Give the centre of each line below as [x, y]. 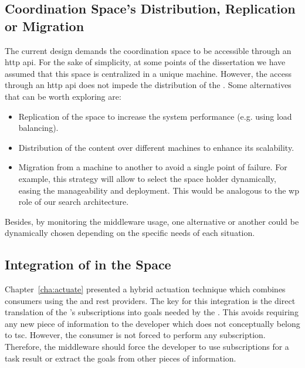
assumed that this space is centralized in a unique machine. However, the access [148, 73]
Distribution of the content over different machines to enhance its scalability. [156, 147]
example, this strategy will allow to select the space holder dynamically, [147, 178]
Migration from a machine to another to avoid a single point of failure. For [153, 167]
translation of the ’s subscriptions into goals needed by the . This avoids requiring [152, 312]
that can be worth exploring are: [63, 96]
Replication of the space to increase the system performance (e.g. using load [155, 116]
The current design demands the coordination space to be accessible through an [148, 50]
